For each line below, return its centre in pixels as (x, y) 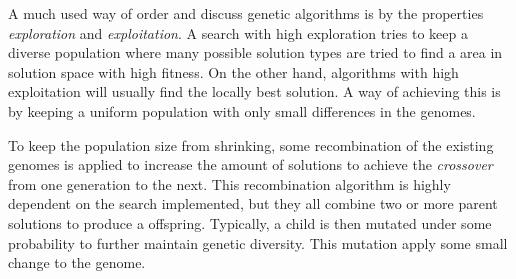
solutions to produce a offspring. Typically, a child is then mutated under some (250, 222)
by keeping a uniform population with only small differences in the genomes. (242, 110)
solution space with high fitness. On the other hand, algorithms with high (233, 71)
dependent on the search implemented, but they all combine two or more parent (253, 203)
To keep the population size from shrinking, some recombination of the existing (251, 144)
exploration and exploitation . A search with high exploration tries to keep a (238, 32)
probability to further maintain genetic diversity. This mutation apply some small (258, 242)
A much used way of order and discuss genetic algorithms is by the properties (246, 13)
